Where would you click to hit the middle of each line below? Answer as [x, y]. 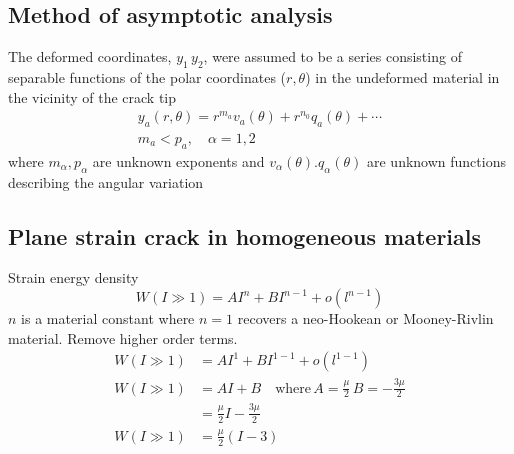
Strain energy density [73, 277]
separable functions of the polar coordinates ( [147, 77]
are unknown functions [436, 160]
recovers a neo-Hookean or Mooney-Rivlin [365, 318]
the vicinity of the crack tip [92, 96]
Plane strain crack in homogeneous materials [245, 235]
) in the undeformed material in [402, 77]
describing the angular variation [106, 181]
